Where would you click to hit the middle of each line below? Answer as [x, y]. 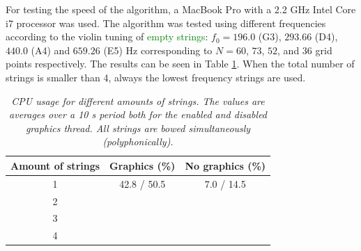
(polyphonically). [138, 141]
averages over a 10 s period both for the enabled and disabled [138, 114]
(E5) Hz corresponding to [158, 50]
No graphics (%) [225, 165]
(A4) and [51, 50]
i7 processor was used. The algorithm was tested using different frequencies [166, 23]
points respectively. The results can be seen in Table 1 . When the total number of [180, 64]
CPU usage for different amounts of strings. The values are [138, 100]
